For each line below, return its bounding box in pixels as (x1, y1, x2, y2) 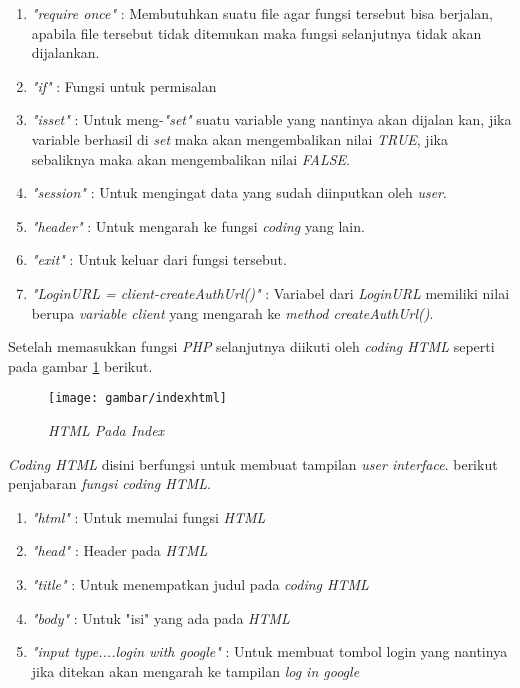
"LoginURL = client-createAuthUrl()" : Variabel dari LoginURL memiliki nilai (31, 282, 510, 303)
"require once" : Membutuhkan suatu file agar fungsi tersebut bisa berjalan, (31, 3, 493, 23)
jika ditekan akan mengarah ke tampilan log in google (31, 660, 360, 681)
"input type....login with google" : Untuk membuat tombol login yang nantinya (31, 641, 508, 662)
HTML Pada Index (48, 419, 165, 440)
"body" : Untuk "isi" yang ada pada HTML (31, 607, 290, 628)
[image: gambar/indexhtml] (48, 391, 227, 406)
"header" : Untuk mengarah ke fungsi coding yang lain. (31, 215, 365, 236)
